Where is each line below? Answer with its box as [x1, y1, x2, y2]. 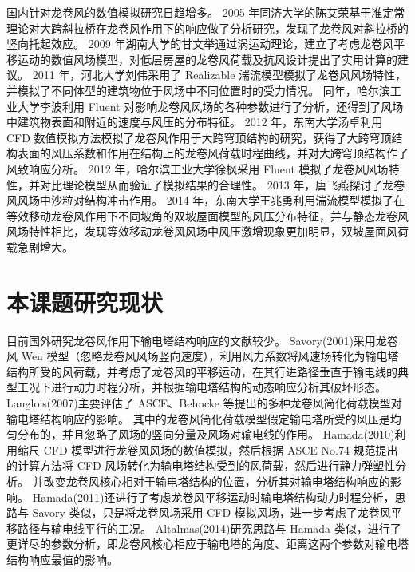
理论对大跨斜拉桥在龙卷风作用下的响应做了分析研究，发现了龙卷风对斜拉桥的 [6, 19, 409, 36]
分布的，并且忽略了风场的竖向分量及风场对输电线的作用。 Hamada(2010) [17, 426, 395, 443]
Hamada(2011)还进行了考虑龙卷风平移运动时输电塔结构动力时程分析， [32, 488, 395, 505]
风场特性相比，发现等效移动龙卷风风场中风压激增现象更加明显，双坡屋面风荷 [6, 223, 409, 240]
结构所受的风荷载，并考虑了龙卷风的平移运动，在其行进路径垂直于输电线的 [6, 363, 397, 379]
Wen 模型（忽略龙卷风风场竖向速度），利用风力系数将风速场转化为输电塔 [21, 348, 399, 364]
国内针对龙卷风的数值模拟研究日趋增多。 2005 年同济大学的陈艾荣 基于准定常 [6, 4, 405, 20]
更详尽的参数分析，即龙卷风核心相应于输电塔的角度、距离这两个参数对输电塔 [6, 535, 409, 552]
